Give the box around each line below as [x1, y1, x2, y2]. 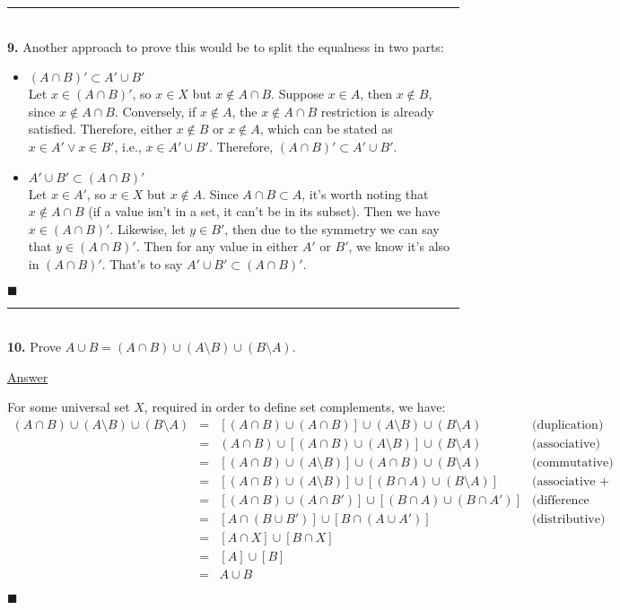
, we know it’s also [348, 237, 450, 256]
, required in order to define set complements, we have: [144, 397, 446, 416]
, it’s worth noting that [301, 184, 429, 203]
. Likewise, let [109, 219, 186, 238]
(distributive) [531, 513, 606, 527]
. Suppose [271, 84, 324, 103]
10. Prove [7, 337, 62, 356]
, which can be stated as [259, 119, 393, 138]
